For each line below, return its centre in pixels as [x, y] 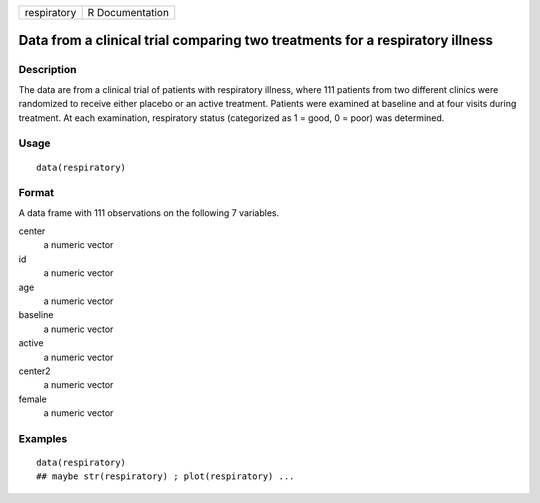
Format [36, 193]
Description [47, 70]
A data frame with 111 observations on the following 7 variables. [149, 212]
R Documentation [128, 12]
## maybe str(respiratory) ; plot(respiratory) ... [165, 476]
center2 [34, 371]
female [32, 399]
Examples [43, 438]
